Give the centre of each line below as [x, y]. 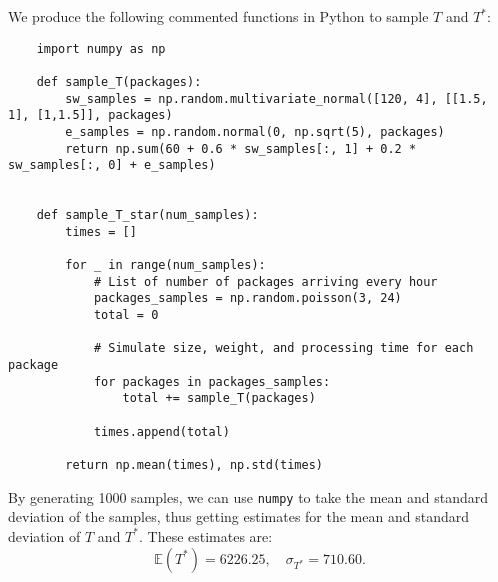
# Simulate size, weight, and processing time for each [283, 348]
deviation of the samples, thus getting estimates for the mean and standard [238, 516]
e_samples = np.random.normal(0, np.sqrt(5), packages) [255, 131]
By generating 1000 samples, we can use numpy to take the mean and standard [248, 496]
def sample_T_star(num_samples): [147, 215]
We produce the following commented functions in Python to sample [218, 16]
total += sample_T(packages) [219, 398]
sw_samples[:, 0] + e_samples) [112, 165]
